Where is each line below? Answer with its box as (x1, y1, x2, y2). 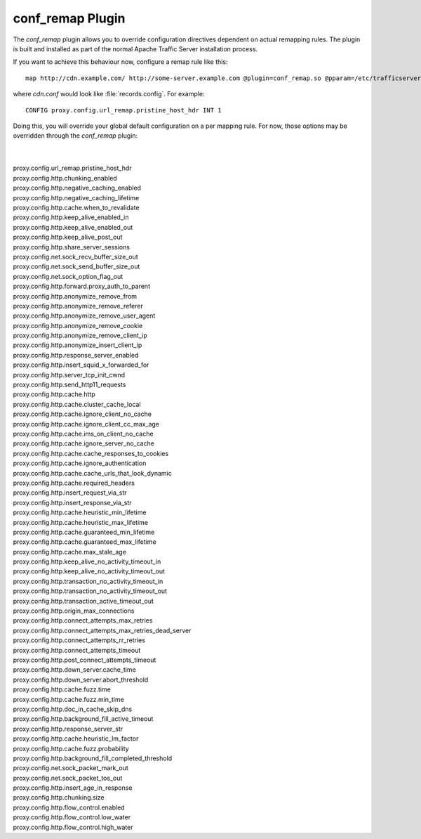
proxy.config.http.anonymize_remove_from (13, 292, 137, 300)
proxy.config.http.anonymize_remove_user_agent (13, 311, 156, 320)
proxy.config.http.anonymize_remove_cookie (13, 321, 143, 330)
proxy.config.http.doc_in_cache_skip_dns (13, 705, 133, 713)
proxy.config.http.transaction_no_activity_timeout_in (13, 577, 163, 585)
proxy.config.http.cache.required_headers (13, 479, 135, 487)
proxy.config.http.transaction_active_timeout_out (13, 597, 154, 605)
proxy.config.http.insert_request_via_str (13, 488, 127, 497)
